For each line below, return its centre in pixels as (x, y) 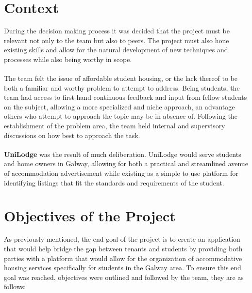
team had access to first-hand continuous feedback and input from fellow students (126, 97)
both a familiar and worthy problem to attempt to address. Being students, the (122, 87)
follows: (15, 286)
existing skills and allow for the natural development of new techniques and (116, 50)
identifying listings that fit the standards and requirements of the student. (114, 182)
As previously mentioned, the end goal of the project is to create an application (122, 239)
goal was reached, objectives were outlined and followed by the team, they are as (124, 277)
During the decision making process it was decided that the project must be (117, 31)
